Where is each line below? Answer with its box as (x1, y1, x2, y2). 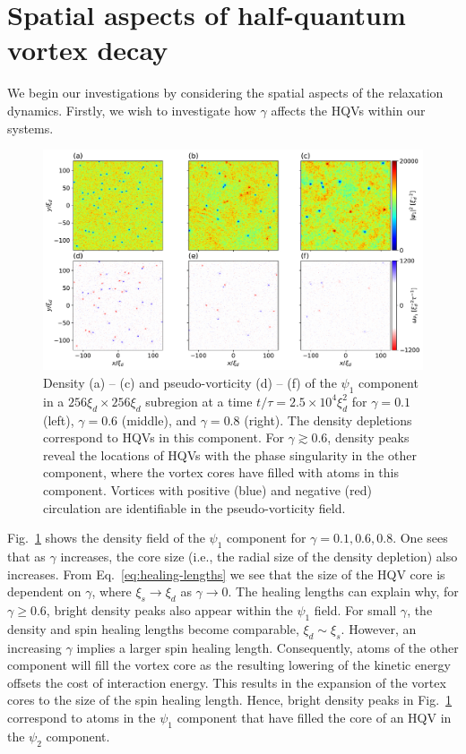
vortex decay (7, 31, 168, 68)
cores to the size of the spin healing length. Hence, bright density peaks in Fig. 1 (7, 690, 453, 709)
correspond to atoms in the (7, 707, 156, 726)
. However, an (341, 619, 417, 638)
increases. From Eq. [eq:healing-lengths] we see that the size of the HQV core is (7, 564, 445, 583)
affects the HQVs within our (271, 100, 426, 119)
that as (7, 547, 46, 565)
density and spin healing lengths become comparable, (7, 619, 299, 638)
